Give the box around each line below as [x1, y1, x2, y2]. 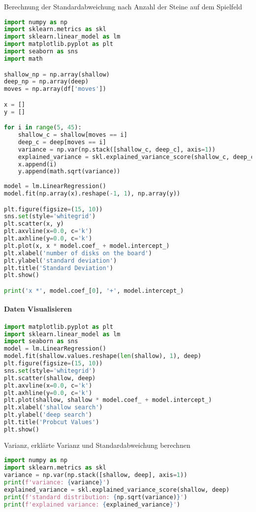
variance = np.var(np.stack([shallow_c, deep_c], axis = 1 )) [18, 146, 216, 153]
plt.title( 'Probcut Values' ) [4, 419, 99, 426]
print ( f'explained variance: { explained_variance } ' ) [4, 501, 181, 508]
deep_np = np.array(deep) [4, 78, 89, 85]
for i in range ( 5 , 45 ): [4, 124, 82, 131]
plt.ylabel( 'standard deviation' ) [4, 257, 117, 264]
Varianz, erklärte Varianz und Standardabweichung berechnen [4, 439, 191, 450]
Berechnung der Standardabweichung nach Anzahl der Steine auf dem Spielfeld [4, 1, 242, 11]
